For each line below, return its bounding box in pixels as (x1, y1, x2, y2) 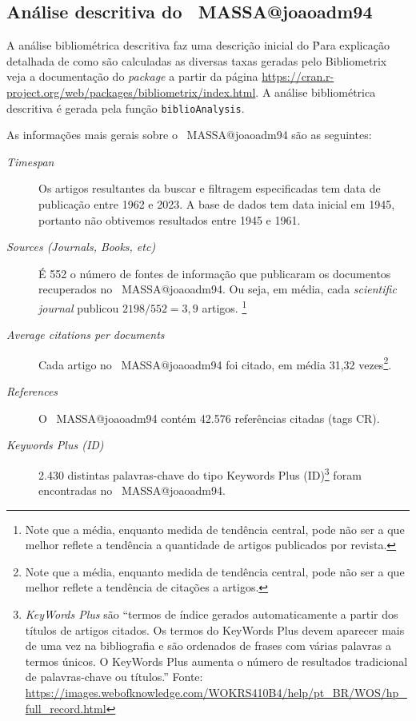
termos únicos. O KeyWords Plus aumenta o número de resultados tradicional (25, 652, 408, 669)
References (6, 383, 58, 400)
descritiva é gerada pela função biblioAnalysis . (6, 99, 245, 116)
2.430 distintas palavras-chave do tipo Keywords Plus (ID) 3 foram (38, 464, 362, 483)
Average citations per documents (6, 326, 165, 343)
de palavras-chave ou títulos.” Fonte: (25, 668, 203, 685)
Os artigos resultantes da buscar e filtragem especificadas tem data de (38, 180, 381, 197)
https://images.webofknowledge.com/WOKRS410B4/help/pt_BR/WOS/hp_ (25, 684, 407, 701)
